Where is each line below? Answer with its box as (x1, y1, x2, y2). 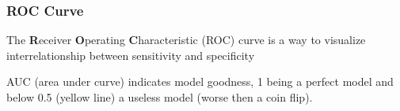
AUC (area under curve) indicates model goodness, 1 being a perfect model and (6, 73, 394, 90)
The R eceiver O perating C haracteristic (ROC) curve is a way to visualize (6, 31, 366, 48)
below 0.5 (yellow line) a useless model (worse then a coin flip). (6, 89, 313, 105)
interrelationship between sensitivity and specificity (6, 46, 255, 63)
